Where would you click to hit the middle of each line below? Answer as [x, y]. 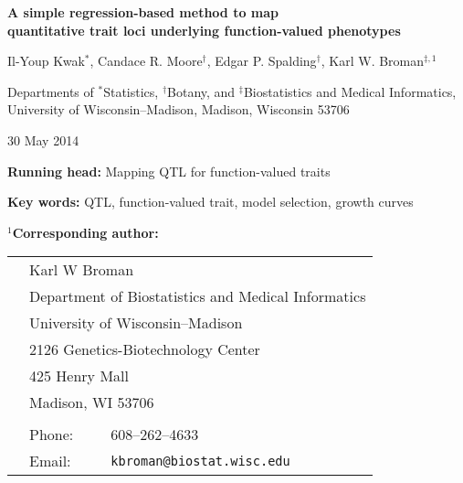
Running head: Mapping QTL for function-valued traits [169, 171]
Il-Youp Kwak [46, 61]
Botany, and [201, 91]
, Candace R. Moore [146, 61]
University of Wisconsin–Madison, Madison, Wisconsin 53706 [179, 109]
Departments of [51, 91]
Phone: [52, 435]
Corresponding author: [85, 232]
